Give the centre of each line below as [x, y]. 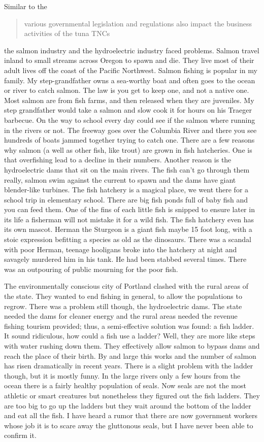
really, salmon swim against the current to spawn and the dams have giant [120, 179]
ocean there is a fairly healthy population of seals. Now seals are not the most [125, 385]
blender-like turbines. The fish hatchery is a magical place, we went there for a [126, 190]
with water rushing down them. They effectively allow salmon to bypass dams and [132, 346]
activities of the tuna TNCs [67, 33]
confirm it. [20, 435]
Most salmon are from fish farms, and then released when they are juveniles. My [129, 100]
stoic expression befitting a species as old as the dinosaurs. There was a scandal [128, 239]
